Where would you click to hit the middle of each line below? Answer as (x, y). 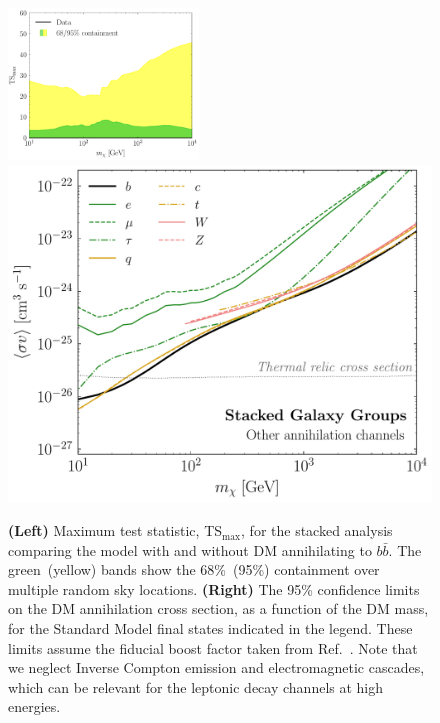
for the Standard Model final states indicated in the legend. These (210, 628)
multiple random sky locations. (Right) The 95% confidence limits (214, 588)
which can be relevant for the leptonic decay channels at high (196, 686)
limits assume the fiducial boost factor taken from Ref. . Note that (213, 647)
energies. (34, 706)
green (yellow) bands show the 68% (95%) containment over (194, 569)
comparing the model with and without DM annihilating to (190, 549)
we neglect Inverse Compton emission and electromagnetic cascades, (216, 667)
